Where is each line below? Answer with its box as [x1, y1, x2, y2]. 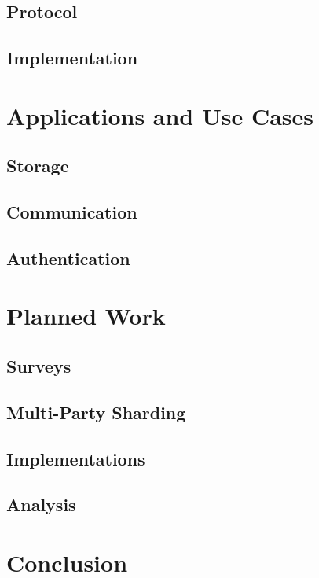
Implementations [6, 446, 145, 470]
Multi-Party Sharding [6, 399, 186, 424]
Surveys [6, 354, 71, 378]
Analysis [6, 492, 76, 517]
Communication [6, 200, 137, 224]
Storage [6, 153, 69, 178]
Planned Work [6, 300, 166, 332]
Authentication [6, 245, 130, 270]
